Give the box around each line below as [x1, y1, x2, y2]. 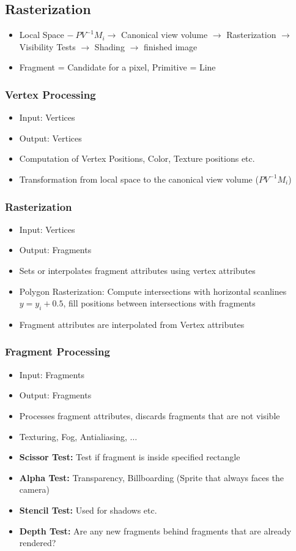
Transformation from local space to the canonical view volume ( [19, 172, 259, 185]
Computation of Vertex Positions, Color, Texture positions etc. [19, 152, 255, 165]
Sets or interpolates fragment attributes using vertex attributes [19, 264, 256, 276]
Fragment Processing [5, 344, 110, 359]
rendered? [19, 536, 56, 549]
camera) [19, 483, 50, 496]
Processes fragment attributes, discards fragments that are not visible [19, 409, 280, 422]
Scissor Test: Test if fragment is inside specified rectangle [19, 450, 240, 463]
